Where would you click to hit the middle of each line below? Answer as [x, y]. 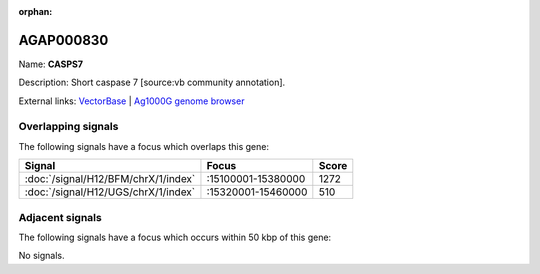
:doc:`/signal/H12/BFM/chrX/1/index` [110, 179]
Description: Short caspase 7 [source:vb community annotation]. [152, 82]
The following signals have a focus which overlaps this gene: [144, 146]
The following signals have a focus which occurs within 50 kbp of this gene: [175, 237]
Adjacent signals [60, 217]
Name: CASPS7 [51, 64]
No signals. [41, 256]
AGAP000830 [63, 40]
